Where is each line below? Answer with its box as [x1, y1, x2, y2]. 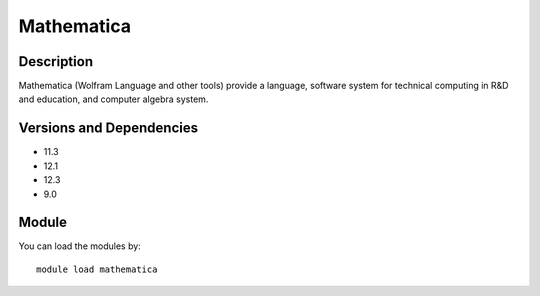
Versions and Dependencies [18, 120, 199, 137]
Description [18, 53, 94, 70]
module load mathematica [36, 263, 158, 275]
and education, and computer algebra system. [18, 93, 209, 105]
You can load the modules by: [18, 240, 142, 252]
